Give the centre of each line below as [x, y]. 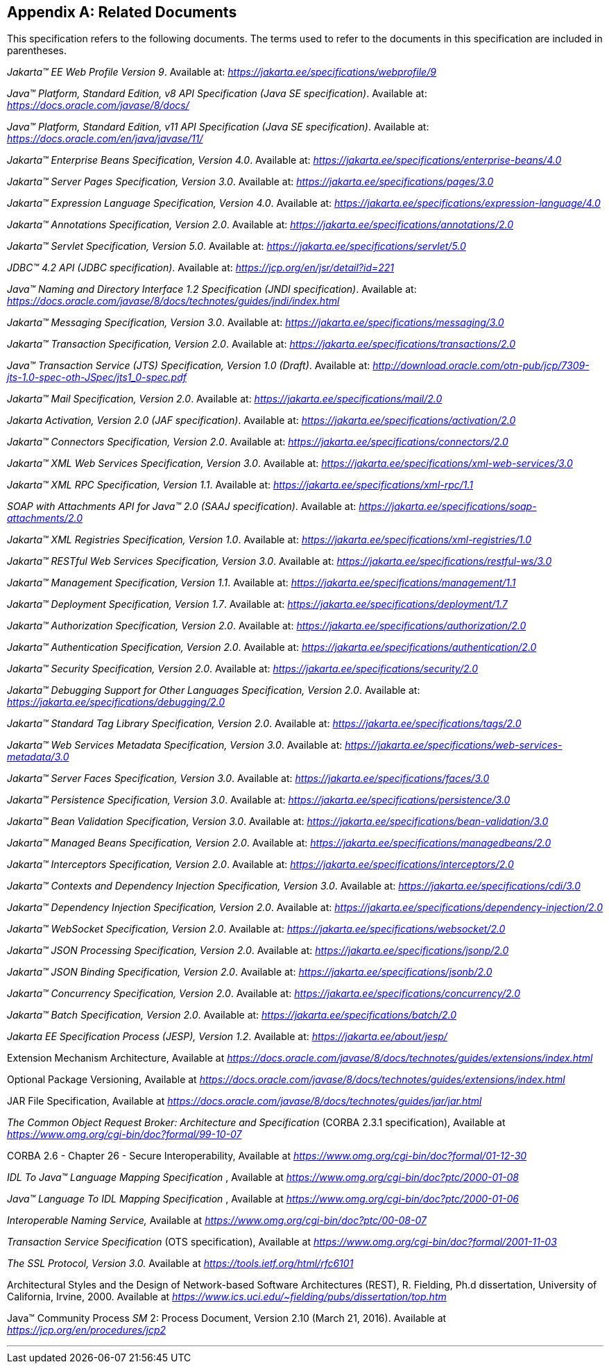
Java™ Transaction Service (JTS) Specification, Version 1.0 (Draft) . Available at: [189, 366]
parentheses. [37, 51]
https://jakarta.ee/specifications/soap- [448, 507]
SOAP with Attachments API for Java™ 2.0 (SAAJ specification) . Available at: [182, 507]
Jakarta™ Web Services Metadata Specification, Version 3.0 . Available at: [175, 745]
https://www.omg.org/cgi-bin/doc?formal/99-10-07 [125, 1134]
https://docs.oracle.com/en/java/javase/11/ [105, 139]
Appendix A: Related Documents [122, 12]
